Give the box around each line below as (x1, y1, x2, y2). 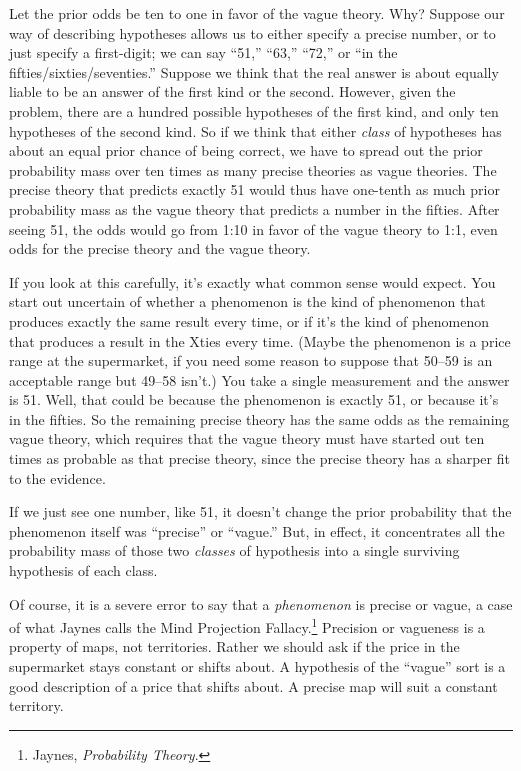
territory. (9, 695, 64, 716)
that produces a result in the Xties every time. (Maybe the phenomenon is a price (9, 330, 511, 351)
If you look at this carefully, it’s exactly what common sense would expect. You (9, 271, 496, 292)
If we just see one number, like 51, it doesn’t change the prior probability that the (9, 501, 512, 522)
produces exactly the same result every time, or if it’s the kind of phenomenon (9, 310, 489, 331)
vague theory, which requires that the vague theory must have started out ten (9, 428, 485, 449)
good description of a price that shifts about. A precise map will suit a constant (9, 675, 498, 696)
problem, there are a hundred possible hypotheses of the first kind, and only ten (9, 100, 499, 121)
